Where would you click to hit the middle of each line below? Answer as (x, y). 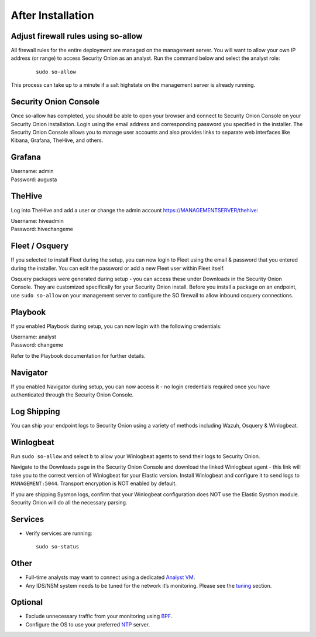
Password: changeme (37, 345)
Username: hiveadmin (37, 221)
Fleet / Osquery (40, 246)
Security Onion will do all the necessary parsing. (69, 502)
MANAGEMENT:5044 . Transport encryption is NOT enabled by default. (94, 483)
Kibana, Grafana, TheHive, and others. (57, 140)
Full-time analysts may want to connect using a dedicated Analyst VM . (110, 577)
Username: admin (32, 171)
